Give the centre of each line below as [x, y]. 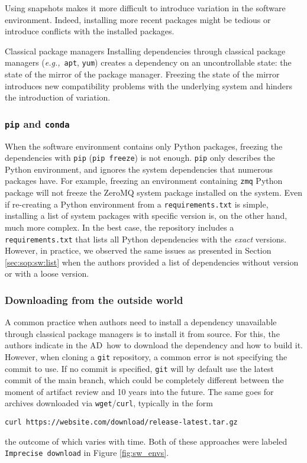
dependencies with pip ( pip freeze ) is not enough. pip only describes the [140, 158]
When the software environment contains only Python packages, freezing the [144, 146]
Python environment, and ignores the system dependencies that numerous [139, 169]
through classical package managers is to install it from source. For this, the [142, 333]
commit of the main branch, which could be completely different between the [144, 380]
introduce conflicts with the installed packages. [90, 31]
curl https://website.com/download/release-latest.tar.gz [121, 422]
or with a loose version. [47, 273]
